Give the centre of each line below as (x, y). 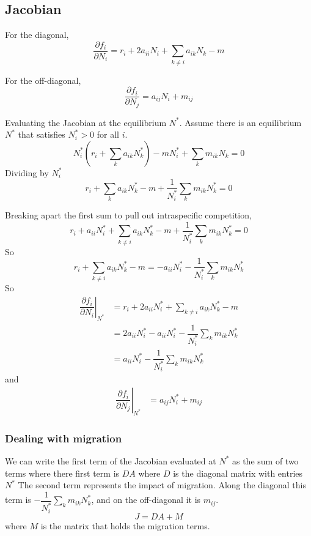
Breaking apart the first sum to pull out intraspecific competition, (128, 215)
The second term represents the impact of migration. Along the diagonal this (162, 485)
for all (108, 134)
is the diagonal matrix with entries (238, 473)
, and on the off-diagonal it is (146, 500)
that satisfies (42, 134)
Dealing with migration (64, 438)
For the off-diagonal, (43, 80)
